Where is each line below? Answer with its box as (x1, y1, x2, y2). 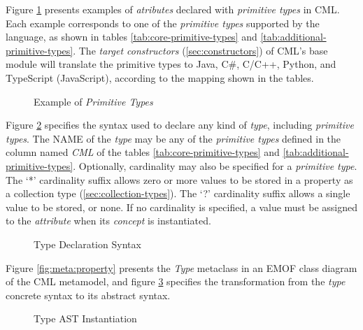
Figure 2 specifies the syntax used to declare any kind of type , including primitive (6, 117, 354, 132)
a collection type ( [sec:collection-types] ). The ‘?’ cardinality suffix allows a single (6, 186, 350, 201)
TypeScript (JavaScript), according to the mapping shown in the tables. (6, 70, 314, 85)
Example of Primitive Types (34, 94, 153, 108)
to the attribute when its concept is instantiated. (6, 213, 211, 228)
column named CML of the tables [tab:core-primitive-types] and (6, 145, 280, 159)
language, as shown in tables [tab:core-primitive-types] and (6, 29, 257, 44)
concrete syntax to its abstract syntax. (6, 287, 171, 302)
